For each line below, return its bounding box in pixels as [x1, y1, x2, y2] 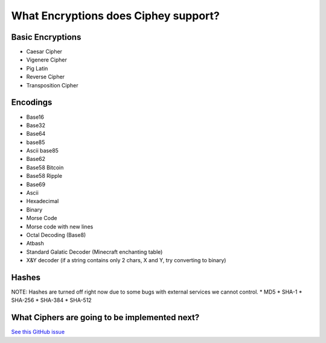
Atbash [26, 240, 45, 247]
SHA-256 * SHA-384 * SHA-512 [11, 297, 92, 304]
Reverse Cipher [26, 73, 65, 81]
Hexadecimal [26, 198, 59, 205]
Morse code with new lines [26, 223, 94, 230]
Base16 [26, 113, 45, 121]
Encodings [11, 97, 53, 108]
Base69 [26, 181, 45, 188]
